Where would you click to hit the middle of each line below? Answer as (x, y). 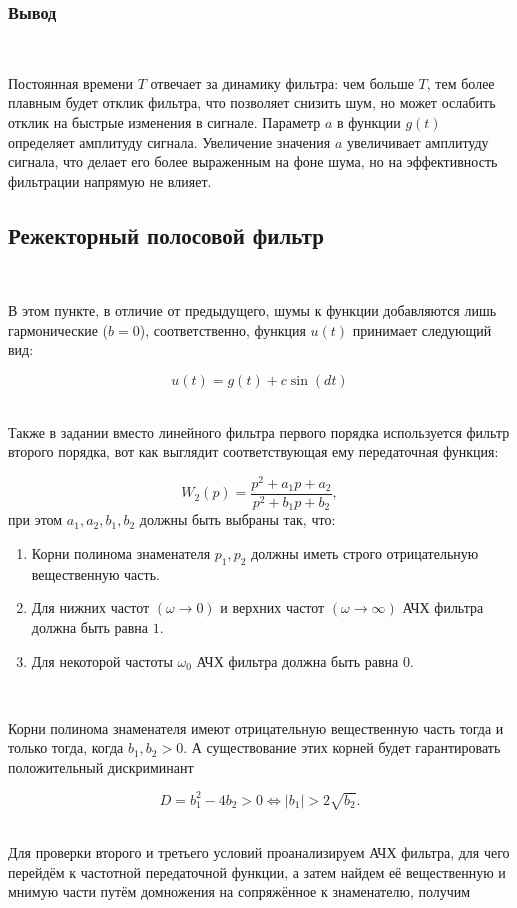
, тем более (460, 82)
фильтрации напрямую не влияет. (110, 180)
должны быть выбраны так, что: (237, 519)
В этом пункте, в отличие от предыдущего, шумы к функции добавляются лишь (252, 310)
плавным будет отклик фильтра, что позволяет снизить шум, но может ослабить (252, 102)
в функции (368, 122)
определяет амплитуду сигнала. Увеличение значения (169, 141)
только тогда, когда (66, 747)
